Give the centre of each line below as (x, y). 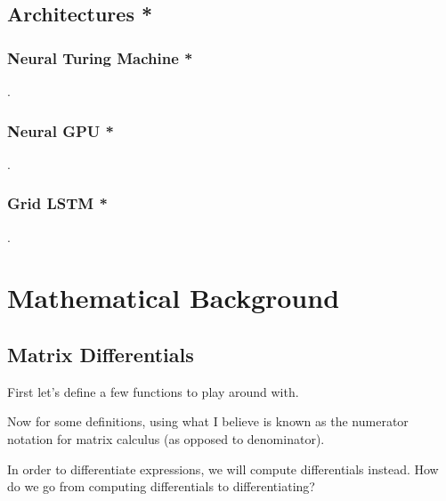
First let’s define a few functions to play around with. (153, 391)
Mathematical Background (174, 298)
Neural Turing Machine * (100, 57)
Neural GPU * (61, 130)
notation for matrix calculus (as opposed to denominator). (166, 438)
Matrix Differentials (101, 354)
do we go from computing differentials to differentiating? (161, 486)
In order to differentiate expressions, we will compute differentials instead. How (223, 469)
